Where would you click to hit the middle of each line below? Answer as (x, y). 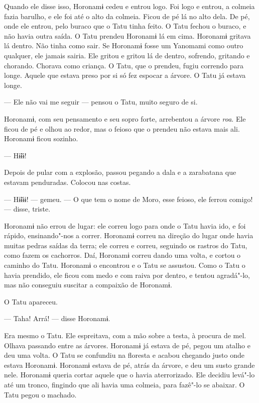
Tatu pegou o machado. (40, 394)
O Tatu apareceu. (31, 301)
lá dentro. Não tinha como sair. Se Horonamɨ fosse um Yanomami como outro (124, 45)
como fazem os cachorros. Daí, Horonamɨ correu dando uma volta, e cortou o (122, 255)
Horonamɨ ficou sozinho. (41, 138)
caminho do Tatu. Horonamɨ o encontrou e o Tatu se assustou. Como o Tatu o (125, 265)
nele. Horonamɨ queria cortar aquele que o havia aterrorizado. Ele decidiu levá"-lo (129, 375)
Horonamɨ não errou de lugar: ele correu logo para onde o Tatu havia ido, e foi (125, 225)
